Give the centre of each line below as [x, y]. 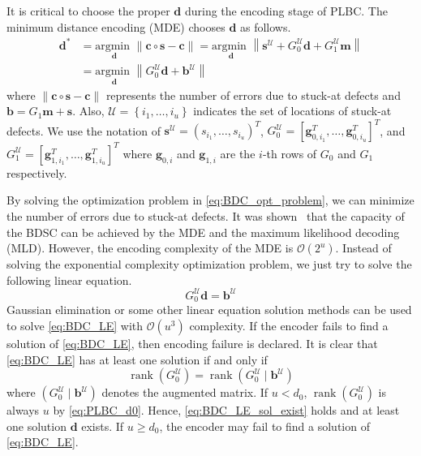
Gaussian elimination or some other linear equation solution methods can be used [209, 310]
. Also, [88, 111]
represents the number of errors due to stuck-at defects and [253, 95]
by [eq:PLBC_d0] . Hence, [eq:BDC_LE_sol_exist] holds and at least [226, 410]
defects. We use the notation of [84, 130]
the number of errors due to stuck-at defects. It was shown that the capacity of [206, 216]
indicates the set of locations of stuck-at [292, 111]
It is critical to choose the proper [88, 11]
